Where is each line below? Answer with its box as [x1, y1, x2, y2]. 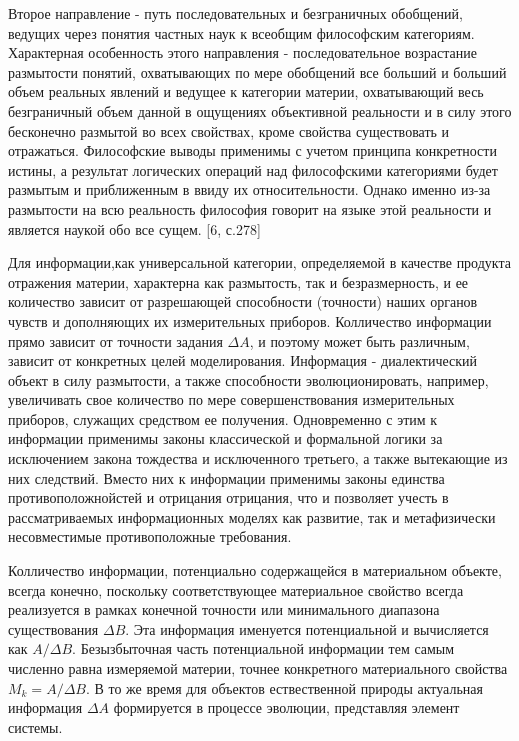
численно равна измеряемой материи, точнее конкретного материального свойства [8, 658, 508, 678]
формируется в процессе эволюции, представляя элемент [113, 697, 460, 718]
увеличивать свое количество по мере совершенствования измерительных [8, 389, 455, 410]
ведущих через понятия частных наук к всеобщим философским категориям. [8, 22, 475, 43]
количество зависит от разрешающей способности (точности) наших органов [8, 291, 478, 312]
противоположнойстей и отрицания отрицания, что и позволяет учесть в [8, 487, 449, 508]
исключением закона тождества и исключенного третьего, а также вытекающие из [8, 448, 508, 469]
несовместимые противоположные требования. [8, 526, 292, 547]
